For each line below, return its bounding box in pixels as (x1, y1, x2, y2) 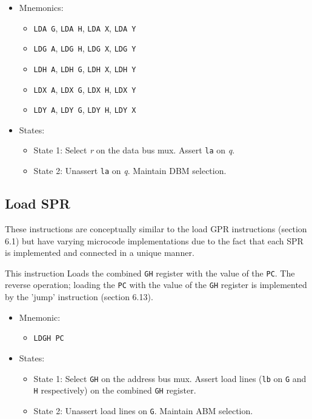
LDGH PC (33, 334, 64, 343)
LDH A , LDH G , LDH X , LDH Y (33, 62, 136, 75)
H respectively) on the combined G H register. (33, 384, 196, 397)
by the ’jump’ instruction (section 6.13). (5, 290, 153, 303)
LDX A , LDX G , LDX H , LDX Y (33, 82, 136, 95)
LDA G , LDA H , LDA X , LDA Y (33, 21, 136, 34)
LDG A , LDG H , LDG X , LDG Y (33, 42, 136, 55)
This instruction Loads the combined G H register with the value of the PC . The (5, 266, 295, 279)
